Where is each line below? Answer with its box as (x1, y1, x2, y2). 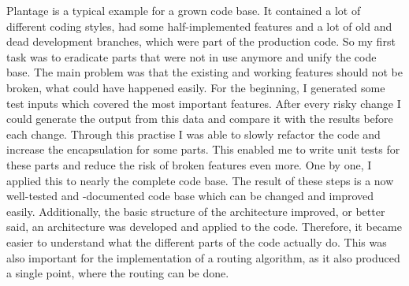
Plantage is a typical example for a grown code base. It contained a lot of (6, 2, 361, 18)
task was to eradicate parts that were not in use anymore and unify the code (6, 48, 377, 65)
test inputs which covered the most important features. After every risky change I (6, 95, 401, 111)
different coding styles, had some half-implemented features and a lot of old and (6, 17, 392, 34)
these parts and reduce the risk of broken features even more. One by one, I (6, 156, 372, 173)
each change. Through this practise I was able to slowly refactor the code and (6, 125, 381, 142)
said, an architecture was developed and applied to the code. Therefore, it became (6, 218, 402, 235)
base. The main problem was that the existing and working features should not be (6, 64, 403, 80)
